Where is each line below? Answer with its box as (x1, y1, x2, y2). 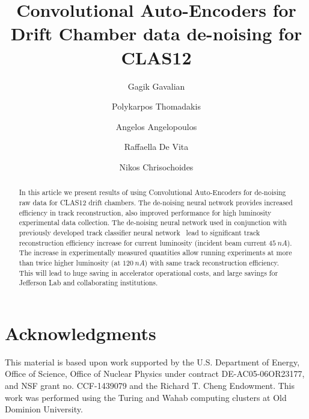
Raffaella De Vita (124, 140, 189, 153)
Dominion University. (5, 403, 83, 415)
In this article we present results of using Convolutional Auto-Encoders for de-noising (19, 187, 286, 197)
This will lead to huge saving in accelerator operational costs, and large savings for (19, 267, 278, 278)
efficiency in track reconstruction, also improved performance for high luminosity (19, 207, 272, 217)
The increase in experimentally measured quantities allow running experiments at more (19, 247, 292, 258)
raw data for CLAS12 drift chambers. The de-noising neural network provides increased (19, 197, 293, 207)
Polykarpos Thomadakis (112, 100, 201, 113)
